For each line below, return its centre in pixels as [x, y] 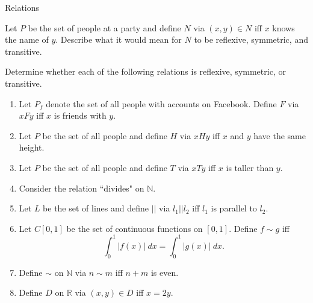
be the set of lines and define [96, 208]
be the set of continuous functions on [135, 228]
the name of [27, 39]
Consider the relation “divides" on [82, 188]
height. [32, 147]
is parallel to [234, 208]
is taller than [250, 167]
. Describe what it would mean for [119, 39]
